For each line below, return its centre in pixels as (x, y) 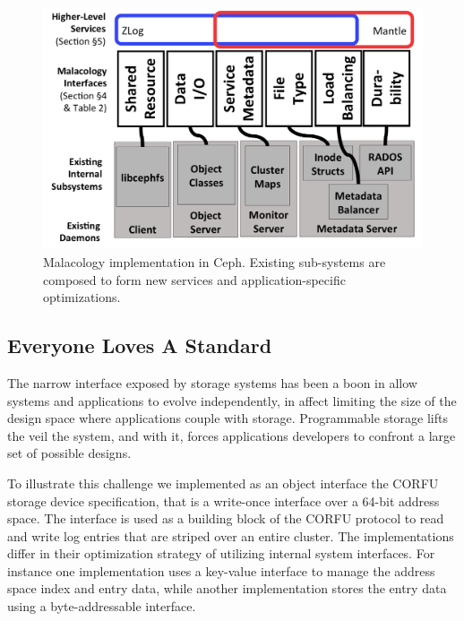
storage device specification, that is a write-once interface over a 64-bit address (223, 500)
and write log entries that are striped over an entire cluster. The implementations (231, 535)
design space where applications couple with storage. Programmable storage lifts (228, 418)
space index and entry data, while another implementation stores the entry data (227, 588)
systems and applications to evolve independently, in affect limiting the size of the (232, 400)
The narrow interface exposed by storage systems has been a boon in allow (212, 382)
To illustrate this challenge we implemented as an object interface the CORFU (223, 483)
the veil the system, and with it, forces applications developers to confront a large (232, 435)
